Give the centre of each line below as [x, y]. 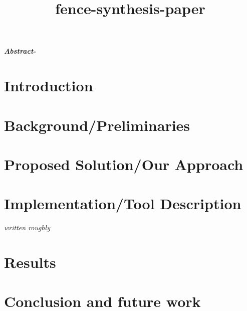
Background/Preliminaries [97, 125]
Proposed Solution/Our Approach [124, 164]
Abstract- [20, 51]
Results [30, 262]
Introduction [49, 86]
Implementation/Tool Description [123, 203]
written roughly [27, 227]
